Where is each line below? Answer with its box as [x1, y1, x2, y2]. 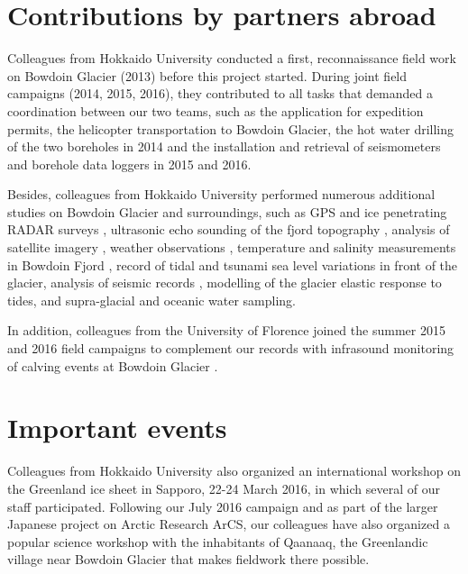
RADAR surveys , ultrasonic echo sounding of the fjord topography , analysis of [7, 220, 450, 239]
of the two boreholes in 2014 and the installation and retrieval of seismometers [7, 137, 441, 156]
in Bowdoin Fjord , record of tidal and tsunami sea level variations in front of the [7, 255, 458, 274]
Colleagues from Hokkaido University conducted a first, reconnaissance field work [7, 49, 456, 68]
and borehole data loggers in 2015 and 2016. [7, 154, 252, 173]
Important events [7, 409, 227, 446]
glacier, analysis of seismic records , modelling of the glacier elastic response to [7, 273, 442, 292]
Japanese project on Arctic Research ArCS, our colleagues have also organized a [7, 515, 450, 533]
